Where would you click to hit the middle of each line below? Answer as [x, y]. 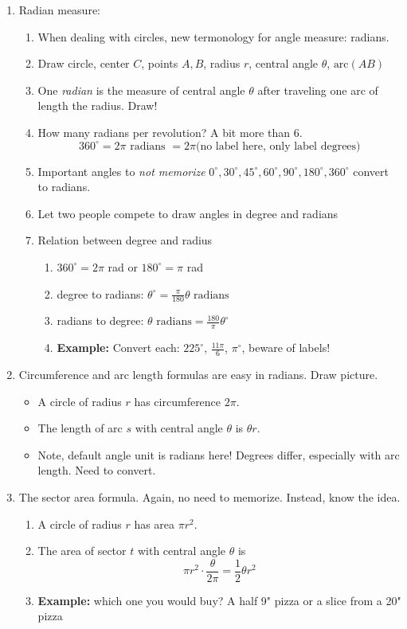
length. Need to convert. [97, 470]
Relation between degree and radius [125, 240]
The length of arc [80, 428]
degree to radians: [100, 293]
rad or [123, 266]
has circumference [178, 401]
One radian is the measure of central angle [141, 90]
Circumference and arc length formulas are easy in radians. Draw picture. [198, 375]
